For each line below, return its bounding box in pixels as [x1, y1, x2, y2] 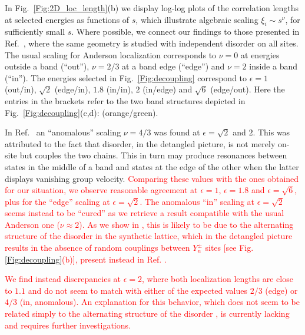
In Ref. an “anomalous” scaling [5, 126, 121, 138]
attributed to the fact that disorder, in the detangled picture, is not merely [5, 137, 276, 150]
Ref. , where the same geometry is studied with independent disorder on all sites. [5, 37, 299, 49]
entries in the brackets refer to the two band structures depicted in [5, 94, 246, 107]
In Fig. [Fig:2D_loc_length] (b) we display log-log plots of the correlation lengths [5, 2, 299, 14]
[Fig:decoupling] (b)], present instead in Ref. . [5, 253, 167, 265]
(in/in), [106, 83, 133, 95]
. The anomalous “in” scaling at [140, 195, 255, 207]
